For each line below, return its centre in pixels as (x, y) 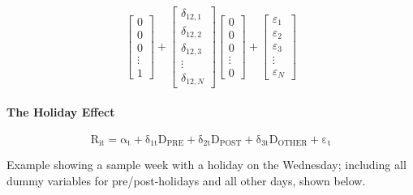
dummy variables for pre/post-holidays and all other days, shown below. (186, 180)
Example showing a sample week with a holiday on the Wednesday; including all (206, 165)
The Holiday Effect (61, 111)
